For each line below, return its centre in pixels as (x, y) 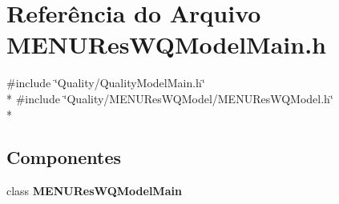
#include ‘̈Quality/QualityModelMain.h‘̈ (106, 83)
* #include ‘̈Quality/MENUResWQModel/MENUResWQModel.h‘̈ (170, 98)
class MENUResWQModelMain (94, 191)
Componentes (64, 157)
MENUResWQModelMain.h (166, 44)
